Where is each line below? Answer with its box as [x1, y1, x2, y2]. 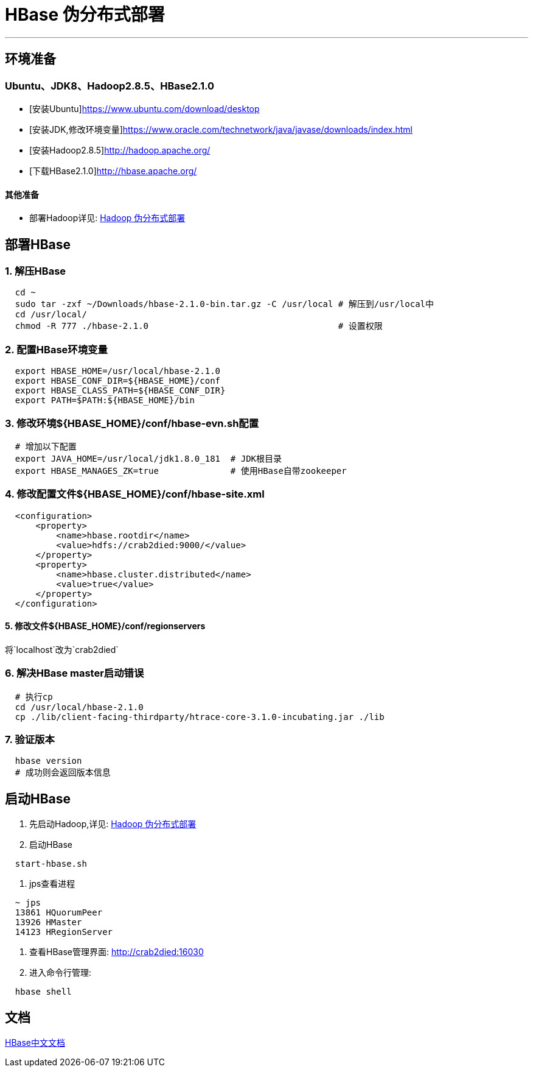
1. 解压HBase [5, 265, 66, 278]
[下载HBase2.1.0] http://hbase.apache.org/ [29, 165, 197, 176]
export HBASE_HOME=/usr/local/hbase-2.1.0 [15, 366, 221, 376]
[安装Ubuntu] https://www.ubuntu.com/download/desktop [29, 103, 260, 114]
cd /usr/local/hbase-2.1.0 [15, 702, 144, 712]
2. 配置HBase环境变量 [5, 343, 108, 356]
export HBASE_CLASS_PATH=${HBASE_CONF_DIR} [15, 386, 226, 396]
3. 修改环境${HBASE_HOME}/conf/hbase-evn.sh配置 [5, 417, 259, 429]
